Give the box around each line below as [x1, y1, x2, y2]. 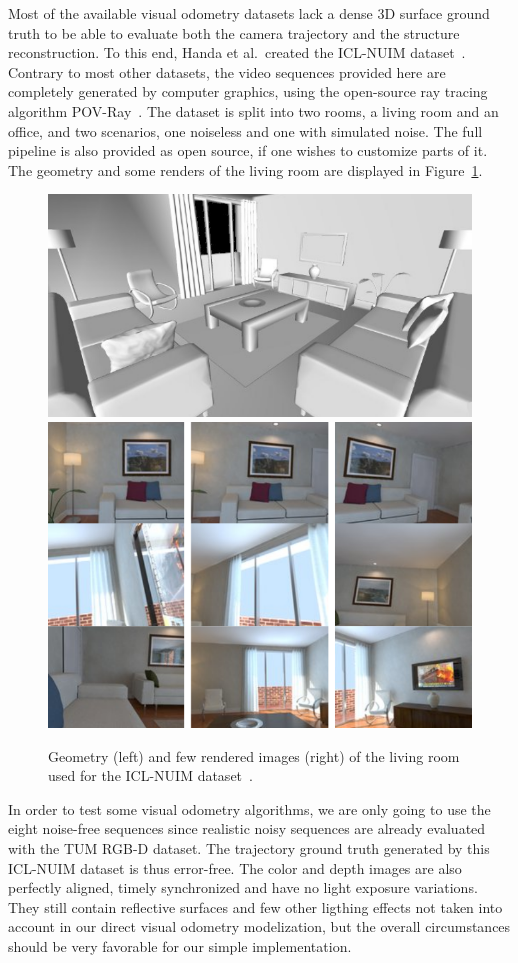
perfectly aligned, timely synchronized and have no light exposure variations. [8, 877, 478, 898]
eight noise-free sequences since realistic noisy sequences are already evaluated [8, 818, 486, 839]
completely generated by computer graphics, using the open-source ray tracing [8, 81, 488, 102]
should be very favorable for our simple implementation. [8, 935, 352, 956]
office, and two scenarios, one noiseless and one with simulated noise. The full [8, 120, 483, 141]
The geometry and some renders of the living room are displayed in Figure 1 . [8, 159, 483, 180]
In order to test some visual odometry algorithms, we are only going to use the [8, 798, 491, 819]
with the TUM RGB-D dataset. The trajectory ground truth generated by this [8, 838, 490, 859]
